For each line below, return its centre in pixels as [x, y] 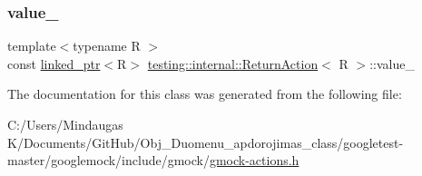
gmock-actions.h [254, 160]
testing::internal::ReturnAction [233, 63]
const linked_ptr [54, 63]
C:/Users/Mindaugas [65, 124]
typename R [107, 46]
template [32, 46]
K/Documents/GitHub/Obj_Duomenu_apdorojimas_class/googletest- [206, 142]
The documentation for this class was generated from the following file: [205, 94]
